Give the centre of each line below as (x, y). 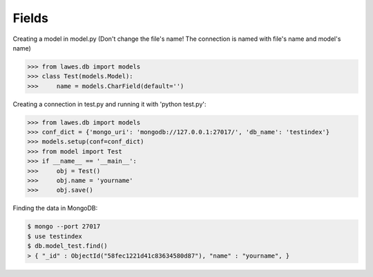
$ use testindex (55, 236)
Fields (30, 18)
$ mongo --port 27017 (64, 226)
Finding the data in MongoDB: (55, 208)
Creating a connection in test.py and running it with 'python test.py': (109, 104)
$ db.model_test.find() (68, 246)
